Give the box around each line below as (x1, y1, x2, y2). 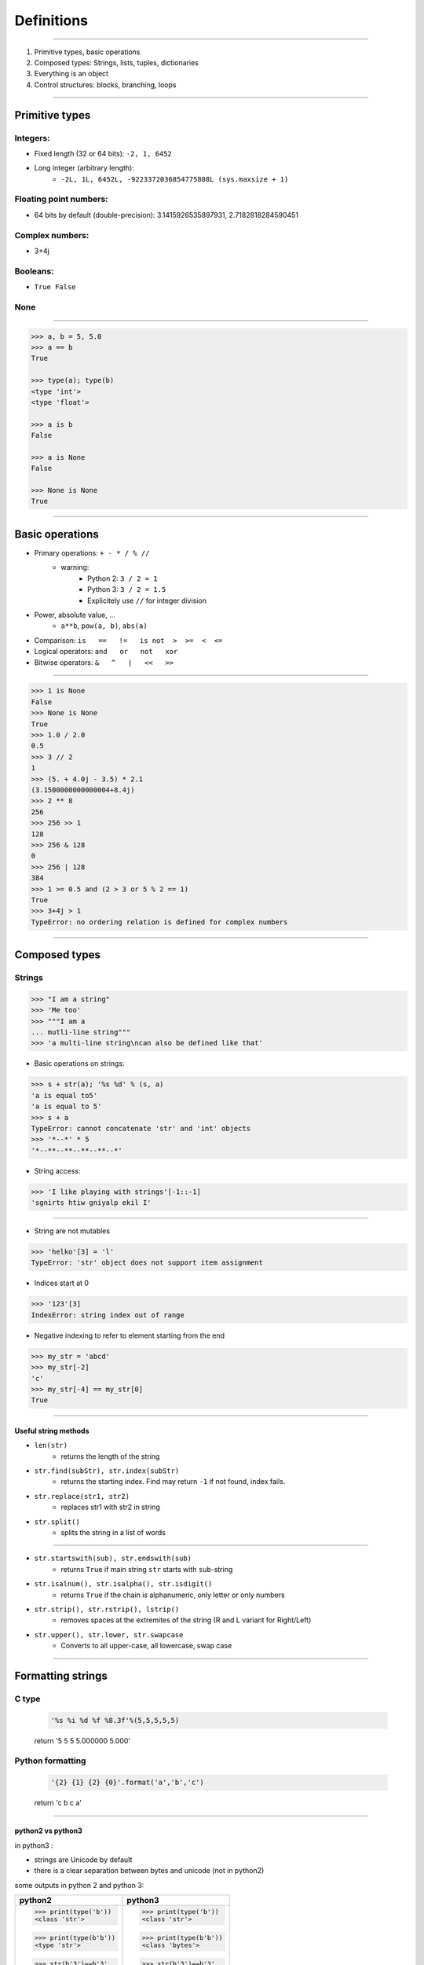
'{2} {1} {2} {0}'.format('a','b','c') (50, 1778, 204, 1787)
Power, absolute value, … (34, 610, 115, 619)
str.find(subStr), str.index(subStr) (34, 1467, 180, 1475)
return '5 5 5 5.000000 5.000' (34, 1735, 131, 1745)
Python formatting (14, 1755, 86, 1766)
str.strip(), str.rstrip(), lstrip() (34, 1605, 180, 1614)
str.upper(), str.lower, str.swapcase (34, 1630, 184, 1639)
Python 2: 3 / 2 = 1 (87, 574, 158, 583)
